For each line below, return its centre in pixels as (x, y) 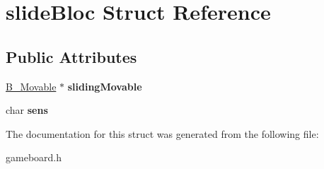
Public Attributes (71, 56)
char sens (27, 110)
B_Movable (31, 86)
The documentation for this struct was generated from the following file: (162, 133)
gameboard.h (34, 157)
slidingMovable (105, 86)
